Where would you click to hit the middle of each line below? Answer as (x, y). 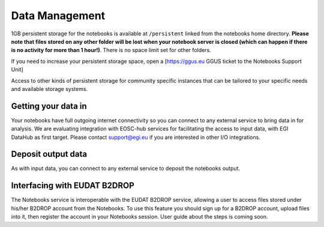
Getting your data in (49, 106)
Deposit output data (49, 154)
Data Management (58, 16)
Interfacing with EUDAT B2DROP (73, 186)
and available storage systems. (49, 89)
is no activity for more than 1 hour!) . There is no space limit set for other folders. (111, 50)
